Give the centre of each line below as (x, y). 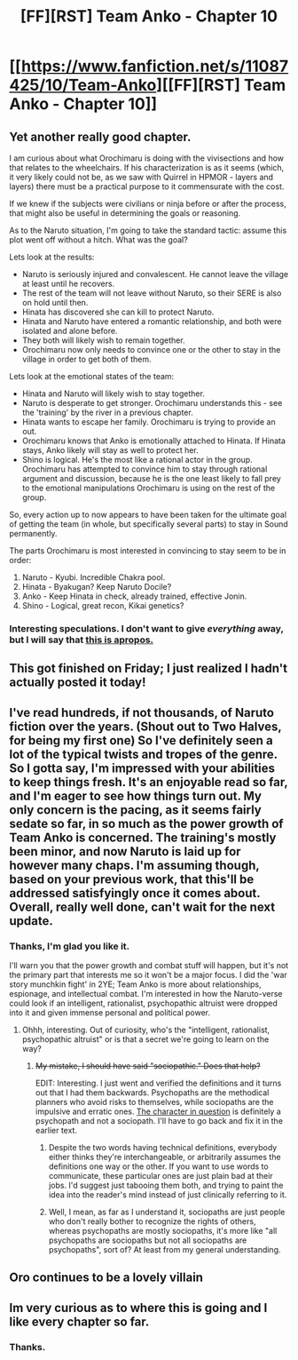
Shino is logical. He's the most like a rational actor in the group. (137, 460)
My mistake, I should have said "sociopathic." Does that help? (148, 1066)
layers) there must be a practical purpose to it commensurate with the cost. (147, 187)
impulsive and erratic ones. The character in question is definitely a (158, 1111)
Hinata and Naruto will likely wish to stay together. (114, 394)
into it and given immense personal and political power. (110, 1013)
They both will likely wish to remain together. (103, 340)
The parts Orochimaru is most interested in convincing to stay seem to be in (148, 551)
